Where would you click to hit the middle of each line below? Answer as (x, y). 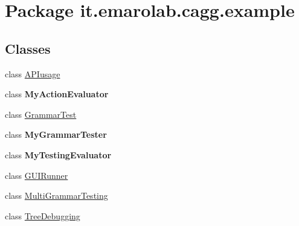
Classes (28, 48)
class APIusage (33, 73)
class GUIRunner (37, 175)
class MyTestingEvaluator (58, 154)
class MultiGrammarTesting (56, 195)
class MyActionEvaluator (57, 94)
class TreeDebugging (43, 215)
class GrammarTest (41, 114)
